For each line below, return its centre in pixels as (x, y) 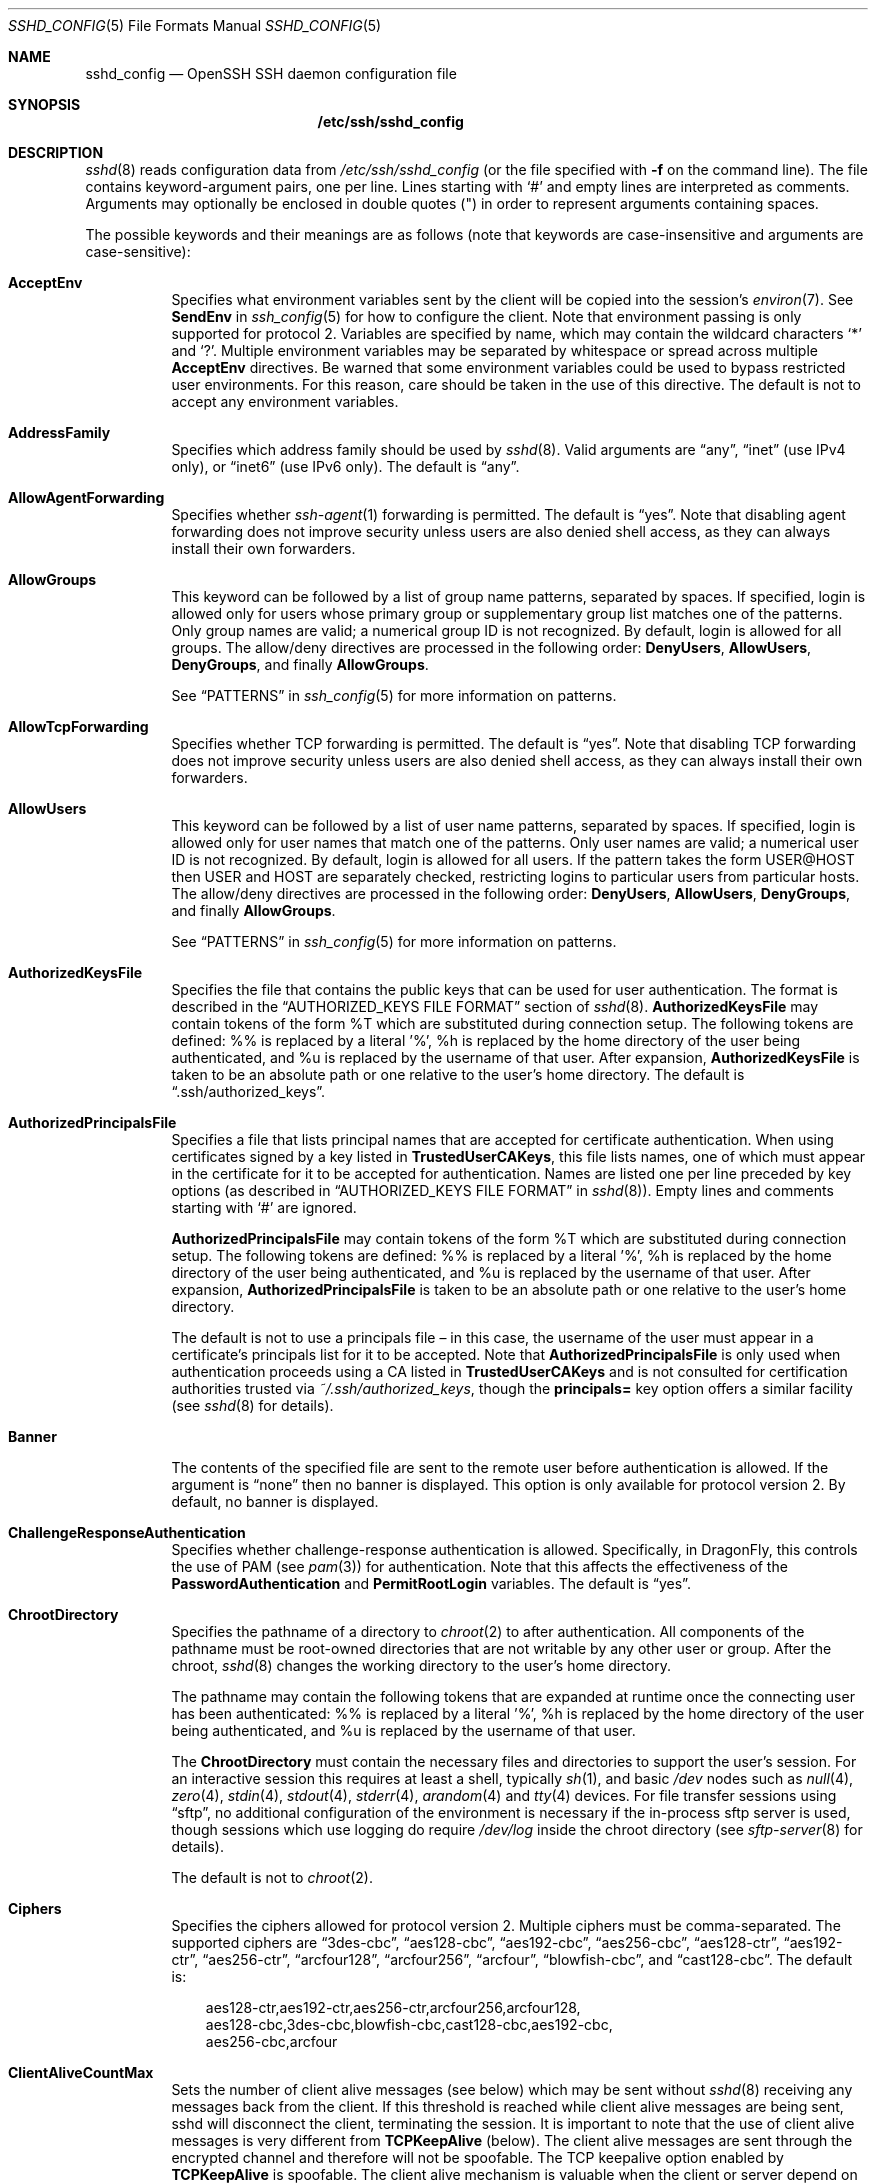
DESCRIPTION (56, 152)
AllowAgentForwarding (86, 497)
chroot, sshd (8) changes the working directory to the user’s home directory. (421, 1665)
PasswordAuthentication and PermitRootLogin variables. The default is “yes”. (431, 1583)
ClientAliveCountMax (81, 2072)
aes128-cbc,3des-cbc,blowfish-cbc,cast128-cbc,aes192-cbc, (409, 2024)
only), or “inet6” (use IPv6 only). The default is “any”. (345, 466)
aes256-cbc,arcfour (271, 2041)
